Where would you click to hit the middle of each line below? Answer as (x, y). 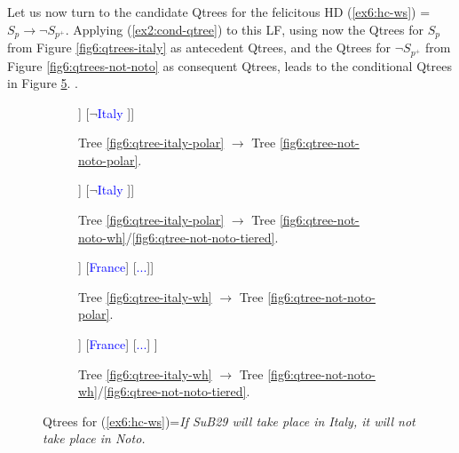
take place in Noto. (94, 438)
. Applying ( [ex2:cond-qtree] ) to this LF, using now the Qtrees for (244, 29)
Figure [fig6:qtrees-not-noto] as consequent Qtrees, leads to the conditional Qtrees (229, 65)
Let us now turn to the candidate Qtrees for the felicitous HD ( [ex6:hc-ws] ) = (219, 12)
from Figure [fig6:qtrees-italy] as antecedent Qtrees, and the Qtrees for (199, 48)
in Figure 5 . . (43, 83)
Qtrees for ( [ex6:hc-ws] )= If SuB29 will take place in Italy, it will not (229, 421)
